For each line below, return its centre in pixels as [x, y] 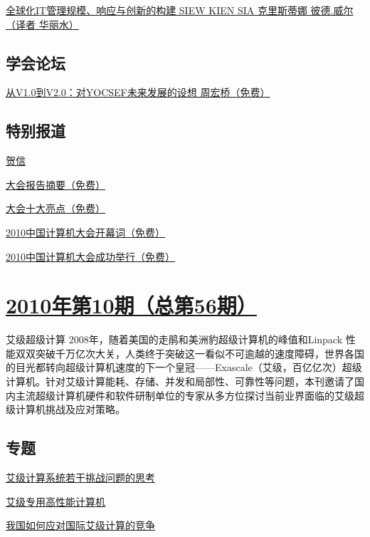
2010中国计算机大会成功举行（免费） [90, 256]
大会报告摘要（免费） [55, 184]
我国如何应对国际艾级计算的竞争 [80, 525]
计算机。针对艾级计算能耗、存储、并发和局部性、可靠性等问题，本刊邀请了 [180, 381]
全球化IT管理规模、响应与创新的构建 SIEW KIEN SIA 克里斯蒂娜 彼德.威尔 [180, 10]
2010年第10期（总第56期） [131, 305]
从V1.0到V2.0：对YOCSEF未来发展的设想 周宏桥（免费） [138, 92]
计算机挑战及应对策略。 [70, 409]
